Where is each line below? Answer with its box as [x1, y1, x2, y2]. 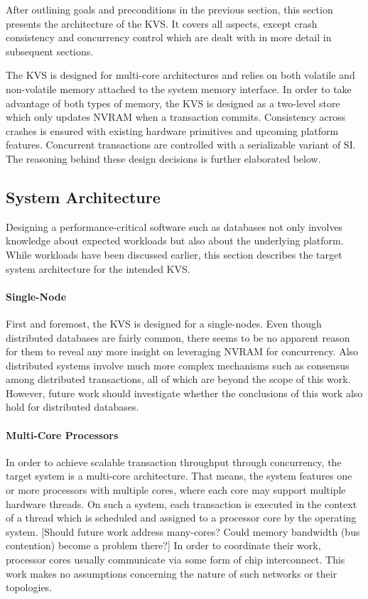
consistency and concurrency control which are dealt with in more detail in [6, 30, 332, 45]
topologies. [6, 580, 53, 595]
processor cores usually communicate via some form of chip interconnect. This [6, 552, 345, 567]
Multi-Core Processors [6, 427, 119, 442]
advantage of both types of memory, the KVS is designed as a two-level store [6, 95, 340, 110]
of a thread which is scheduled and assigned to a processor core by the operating [6, 510, 357, 525]
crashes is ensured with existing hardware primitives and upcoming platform [6, 123, 339, 138]
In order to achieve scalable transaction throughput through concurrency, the [6, 454, 342, 469]
